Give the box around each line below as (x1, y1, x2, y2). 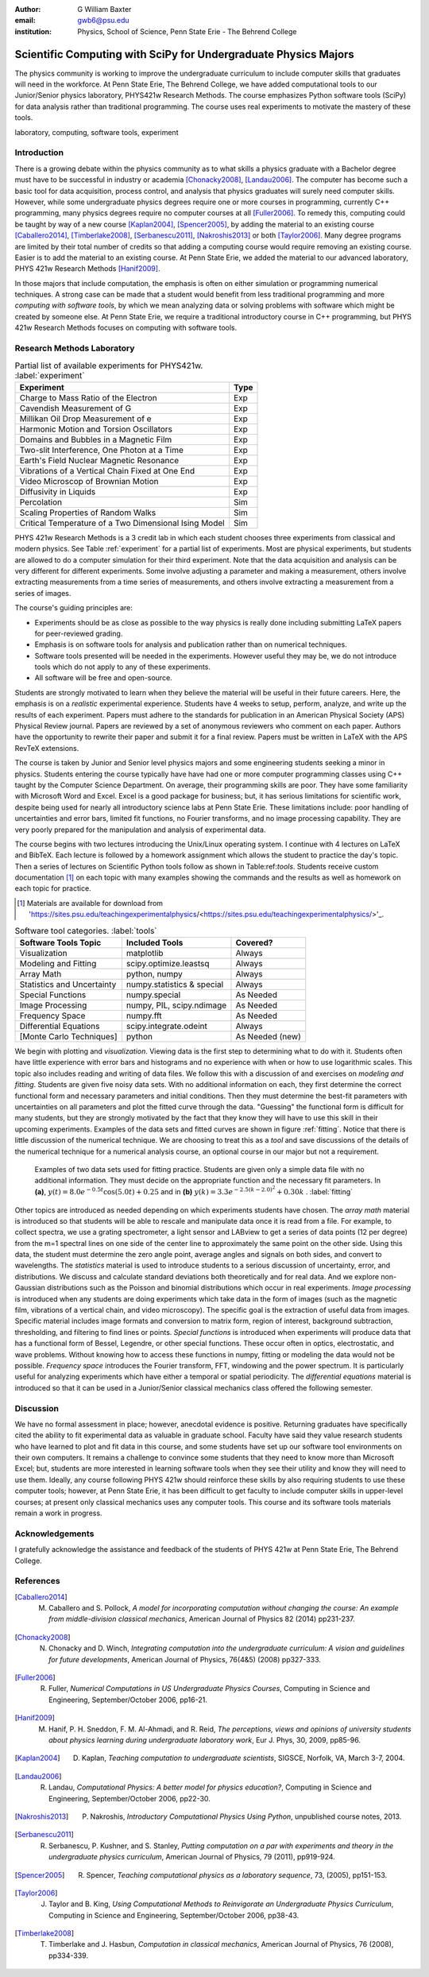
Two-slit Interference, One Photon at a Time (19, 444, 184, 455)
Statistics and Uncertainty (19, 979, 117, 990)
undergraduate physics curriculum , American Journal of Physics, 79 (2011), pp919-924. (48, 1852, 335, 1862)
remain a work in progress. (14, 1508, 102, 1518)
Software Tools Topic (19, 938, 102, 949)
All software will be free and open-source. (34, 673, 172, 683)
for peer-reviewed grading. (34, 629, 123, 638)
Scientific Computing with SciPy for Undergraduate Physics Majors (14, 48, 355, 61)
